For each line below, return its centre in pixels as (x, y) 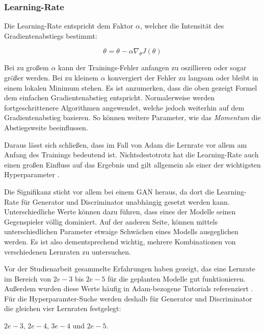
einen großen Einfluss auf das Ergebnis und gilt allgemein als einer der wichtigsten (132, 164)
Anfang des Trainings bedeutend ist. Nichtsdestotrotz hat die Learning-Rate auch (131, 155)
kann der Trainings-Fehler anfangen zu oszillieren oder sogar (152, 67)
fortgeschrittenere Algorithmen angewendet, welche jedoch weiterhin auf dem (124, 107)
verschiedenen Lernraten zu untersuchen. (68, 251)
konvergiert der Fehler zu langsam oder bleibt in (183, 77)
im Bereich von (28, 278)
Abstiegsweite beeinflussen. (46, 127)
